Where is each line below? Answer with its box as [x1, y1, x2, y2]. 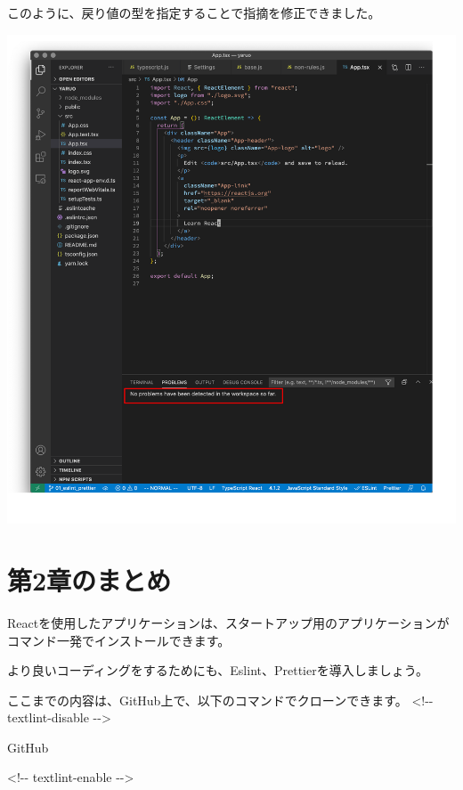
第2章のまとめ [7, 561, 172, 598]
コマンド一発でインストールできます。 [7, 631, 231, 649]
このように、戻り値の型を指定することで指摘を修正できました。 [7, 4, 381, 21]
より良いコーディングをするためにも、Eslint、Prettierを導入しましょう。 [7, 661, 428, 680]
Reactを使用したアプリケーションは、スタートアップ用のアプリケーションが [7, 613, 450, 631]
